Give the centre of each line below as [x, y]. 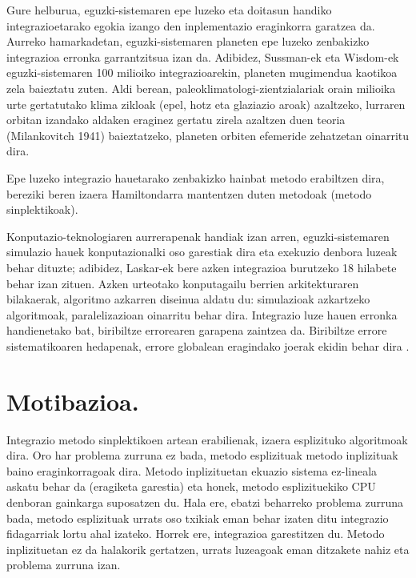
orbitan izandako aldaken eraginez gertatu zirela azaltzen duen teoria [176, 120]
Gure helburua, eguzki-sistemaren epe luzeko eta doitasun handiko [169, 10]
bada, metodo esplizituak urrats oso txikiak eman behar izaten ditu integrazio [198, 518]
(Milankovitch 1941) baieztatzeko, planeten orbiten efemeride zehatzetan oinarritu [208, 135]
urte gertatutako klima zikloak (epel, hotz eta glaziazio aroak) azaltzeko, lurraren [206, 104]
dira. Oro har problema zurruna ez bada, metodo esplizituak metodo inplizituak [202, 455]
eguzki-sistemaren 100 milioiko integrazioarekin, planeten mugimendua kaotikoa [202, 72]
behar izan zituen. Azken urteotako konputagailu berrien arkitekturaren [183, 283]
